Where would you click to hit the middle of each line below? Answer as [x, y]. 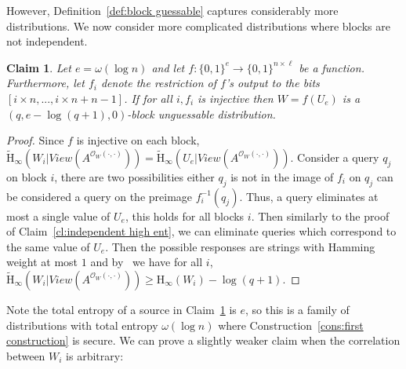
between [26, 355]
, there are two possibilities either [134, 176]
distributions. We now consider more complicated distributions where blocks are [198, 26]
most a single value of [58, 216]
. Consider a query [335, 157]
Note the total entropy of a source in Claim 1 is [121, 309]
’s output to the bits [272, 83]
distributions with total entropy [82, 325]
